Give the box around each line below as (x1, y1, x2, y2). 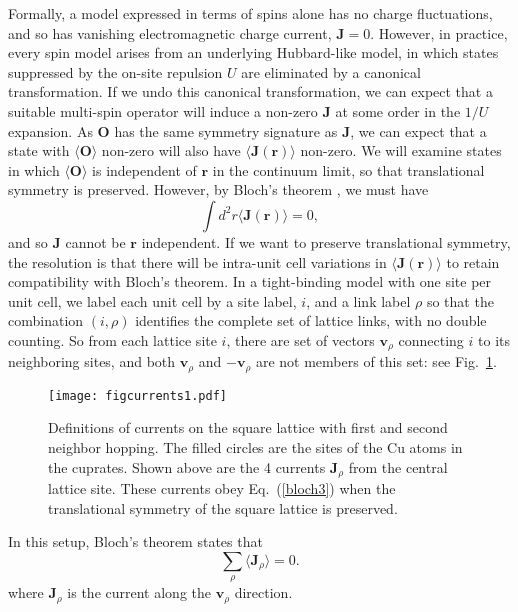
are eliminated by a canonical (241, 61, 421, 82)
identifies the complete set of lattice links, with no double (135, 310, 487, 331)
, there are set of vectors (226, 329, 375, 350)
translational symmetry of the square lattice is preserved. (48, 497, 398, 518)
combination (8, 310, 84, 331)
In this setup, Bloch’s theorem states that (8, 531, 263, 552)
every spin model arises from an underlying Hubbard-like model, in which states (8, 42, 499, 63)
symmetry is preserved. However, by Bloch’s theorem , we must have (8, 179, 429, 200)
